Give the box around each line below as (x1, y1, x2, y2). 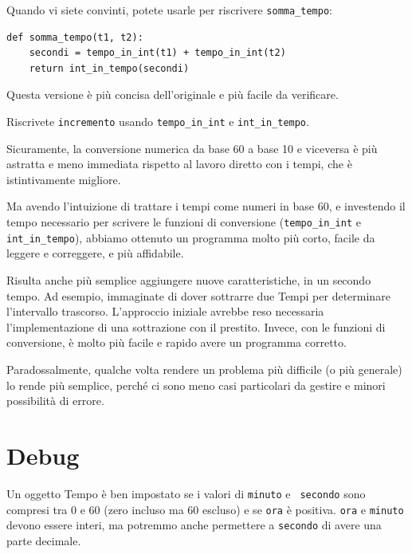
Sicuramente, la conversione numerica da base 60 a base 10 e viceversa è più (6, 139, 378, 156)
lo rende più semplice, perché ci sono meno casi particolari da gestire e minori (6, 376, 386, 393)
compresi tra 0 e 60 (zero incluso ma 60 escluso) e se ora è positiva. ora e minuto (6, 501, 404, 517)
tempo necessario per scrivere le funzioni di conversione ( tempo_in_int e (6, 214, 361, 230)
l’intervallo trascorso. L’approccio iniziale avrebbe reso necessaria (6, 303, 324, 320)
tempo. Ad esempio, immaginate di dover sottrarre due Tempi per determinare (6, 287, 390, 304)
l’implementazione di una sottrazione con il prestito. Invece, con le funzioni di (6, 318, 386, 335)
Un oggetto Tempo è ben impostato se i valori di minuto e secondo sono (6, 485, 366, 501)
